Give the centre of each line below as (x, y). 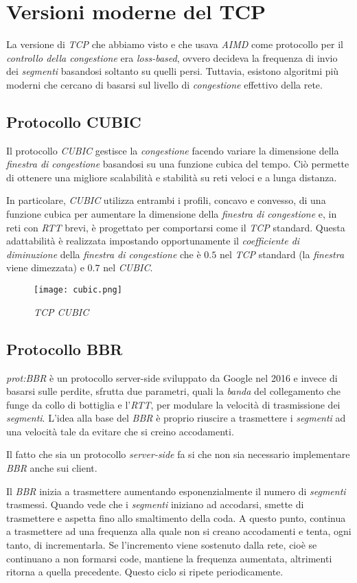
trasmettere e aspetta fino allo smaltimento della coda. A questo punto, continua (176, 517)
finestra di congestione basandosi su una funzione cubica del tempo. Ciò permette (178, 164)
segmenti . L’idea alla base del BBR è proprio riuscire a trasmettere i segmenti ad (176, 418)
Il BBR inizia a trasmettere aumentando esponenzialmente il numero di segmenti (176, 491)
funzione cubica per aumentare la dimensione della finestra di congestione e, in (172, 214)
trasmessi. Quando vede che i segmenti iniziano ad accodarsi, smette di (155, 504)
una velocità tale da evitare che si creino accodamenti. (120, 431)
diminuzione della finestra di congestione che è (104, 254)
